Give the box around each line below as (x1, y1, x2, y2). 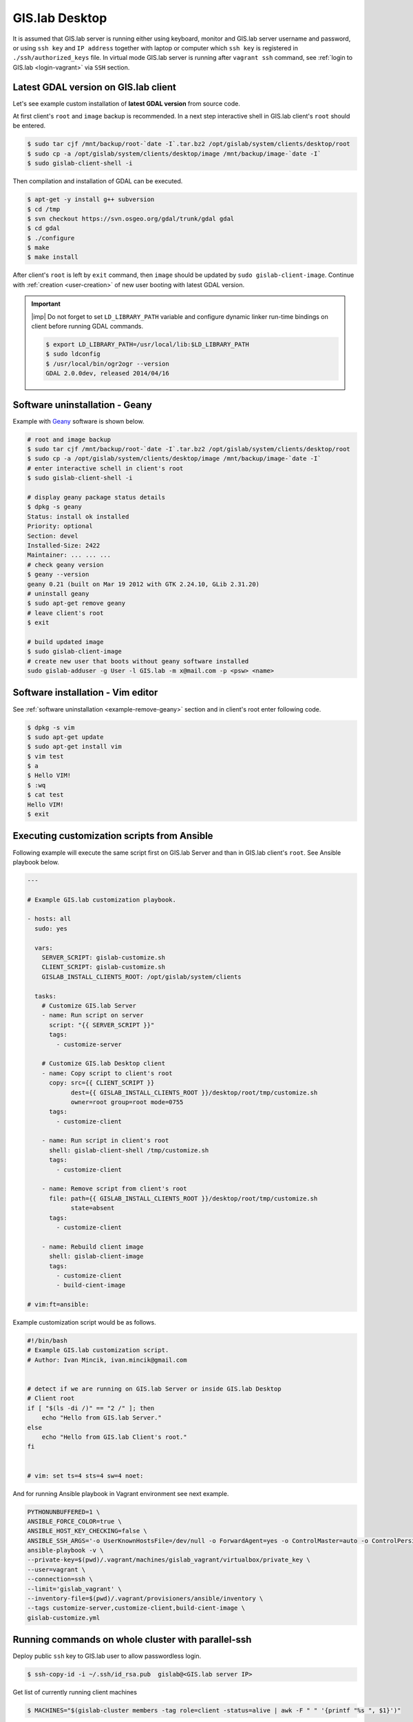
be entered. (12, 121, 46, 130)
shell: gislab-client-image (49, 1252, 144, 1261)
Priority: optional (27, 522, 93, 530)
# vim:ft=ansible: (27, 1300, 89, 1309)
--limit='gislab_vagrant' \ (27, 1585, 122, 1593)
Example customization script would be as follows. (12, 1318, 156, 1327)
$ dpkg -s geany (27, 503, 83, 511)
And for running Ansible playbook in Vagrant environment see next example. (12, 1489, 229, 1497)
